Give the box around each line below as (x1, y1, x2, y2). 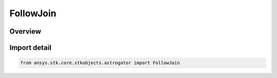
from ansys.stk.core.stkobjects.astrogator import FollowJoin (20, 60, 180, 66)
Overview (9, 27, 42, 36)
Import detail (9, 43, 51, 52)
